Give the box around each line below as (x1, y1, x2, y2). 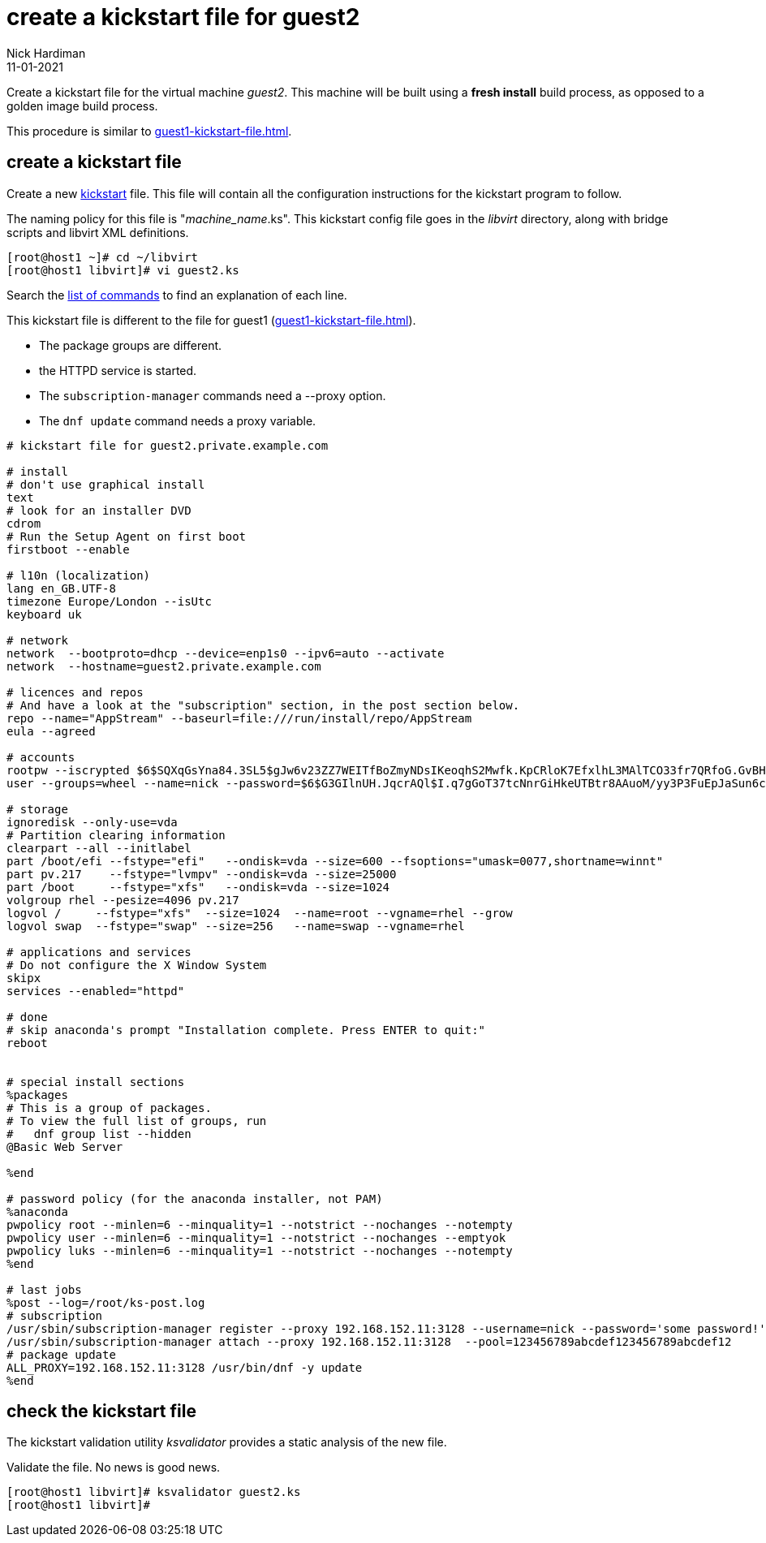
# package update (6, 1347, 116, 1361)
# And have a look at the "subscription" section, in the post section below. (6, 698, 520, 712)
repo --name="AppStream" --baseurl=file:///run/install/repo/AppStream (6, 711, 472, 725)
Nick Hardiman (6, 45, 86, 60)
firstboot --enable (6, 542, 130, 556)
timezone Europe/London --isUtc (6, 594, 212, 608)
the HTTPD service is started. (39, 363, 197, 377)
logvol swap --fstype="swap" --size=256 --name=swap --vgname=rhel (6, 919, 465, 933)
